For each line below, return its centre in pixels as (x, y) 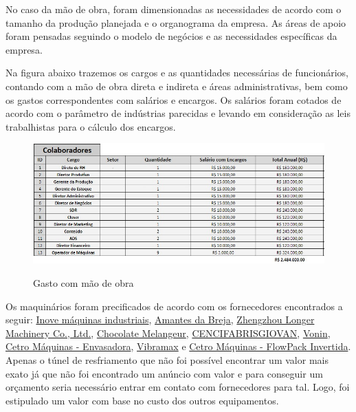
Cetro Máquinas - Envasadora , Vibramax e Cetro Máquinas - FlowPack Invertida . (178, 346)
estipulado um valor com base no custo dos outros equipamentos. (142, 400)
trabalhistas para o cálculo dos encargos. (91, 126)
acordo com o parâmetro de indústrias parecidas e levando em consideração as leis (178, 113)
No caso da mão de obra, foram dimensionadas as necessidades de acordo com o (174, 9)
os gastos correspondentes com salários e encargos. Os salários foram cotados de (174, 99)
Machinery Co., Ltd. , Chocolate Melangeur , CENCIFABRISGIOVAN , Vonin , (168, 333)
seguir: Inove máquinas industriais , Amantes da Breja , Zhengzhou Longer (160, 319)
